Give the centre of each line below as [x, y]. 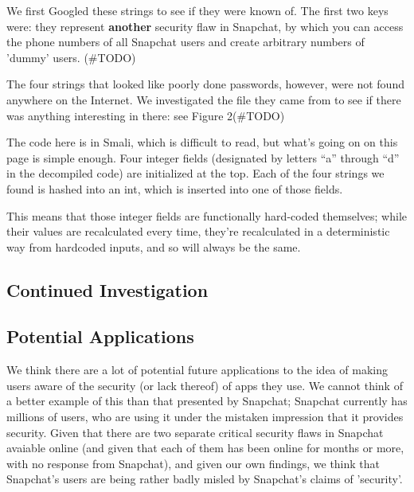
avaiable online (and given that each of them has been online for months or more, [205, 448]
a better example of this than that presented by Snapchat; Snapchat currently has [207, 401]
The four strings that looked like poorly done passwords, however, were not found [205, 84]
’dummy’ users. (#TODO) [71, 57]
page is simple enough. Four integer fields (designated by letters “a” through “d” [203, 157]
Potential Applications [100, 336]
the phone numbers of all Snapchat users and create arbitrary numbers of [186, 42]
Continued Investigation [107, 289]
